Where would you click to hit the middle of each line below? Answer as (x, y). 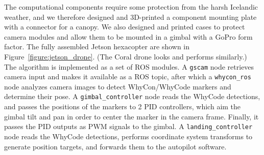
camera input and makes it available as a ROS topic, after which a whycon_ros (128, 76)
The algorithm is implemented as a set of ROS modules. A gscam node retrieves (129, 66)
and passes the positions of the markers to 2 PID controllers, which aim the (123, 106)
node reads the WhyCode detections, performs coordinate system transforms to (128, 136)
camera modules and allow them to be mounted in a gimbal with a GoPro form (128, 36)
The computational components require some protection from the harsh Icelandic (131, 7)
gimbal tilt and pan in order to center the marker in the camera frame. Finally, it (131, 116)
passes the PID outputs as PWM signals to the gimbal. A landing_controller (128, 126)
